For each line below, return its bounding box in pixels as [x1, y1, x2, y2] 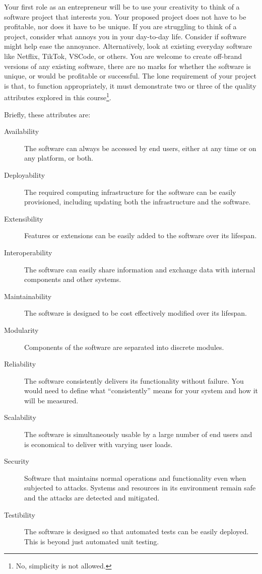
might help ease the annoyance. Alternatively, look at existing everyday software [4, 41, 252, 51]
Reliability [4, 358, 36, 369]
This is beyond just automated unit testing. [24, 536, 159, 546]
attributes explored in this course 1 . [4, 91, 111, 102]
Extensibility [4, 213, 43, 224]
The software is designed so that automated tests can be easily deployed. [24, 526, 249, 537]
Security [4, 456, 29, 466]
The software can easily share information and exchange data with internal [24, 264, 255, 274]
